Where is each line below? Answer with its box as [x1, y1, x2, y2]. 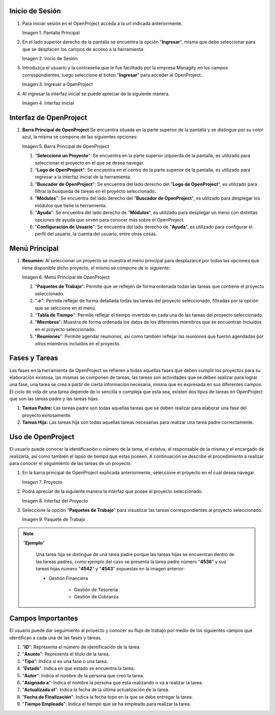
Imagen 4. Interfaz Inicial [22, 100, 74, 106]
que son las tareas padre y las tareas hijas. [9, 396, 99, 402]
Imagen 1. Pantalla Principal [22, 30, 80, 36]
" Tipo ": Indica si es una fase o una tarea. [22, 658, 108, 664]
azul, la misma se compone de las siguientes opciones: [22, 134, 138, 140]
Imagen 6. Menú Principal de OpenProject [22, 274, 110, 280]
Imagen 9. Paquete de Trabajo [22, 516, 86, 522]
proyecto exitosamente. [22, 412, 72, 418]
